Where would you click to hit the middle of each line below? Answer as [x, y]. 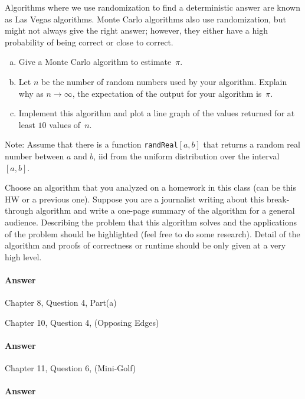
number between [35, 156]
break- [278, 199]
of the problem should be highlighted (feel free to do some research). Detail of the [152, 233]
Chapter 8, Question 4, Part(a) [61, 302]
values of [65, 124]
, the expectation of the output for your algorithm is [167, 93]
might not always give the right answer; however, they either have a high [136, 30]
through [19, 210]
